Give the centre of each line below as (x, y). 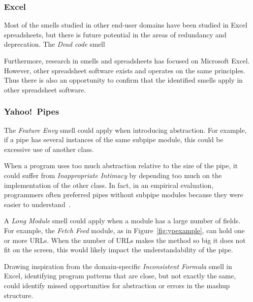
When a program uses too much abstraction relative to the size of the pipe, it (121, 166)
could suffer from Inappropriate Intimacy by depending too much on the (113, 175)
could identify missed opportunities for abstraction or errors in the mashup (117, 285)
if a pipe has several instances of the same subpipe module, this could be (114, 139)
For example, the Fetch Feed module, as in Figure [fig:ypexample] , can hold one (124, 230)
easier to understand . (37, 204)
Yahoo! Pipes (32, 111)
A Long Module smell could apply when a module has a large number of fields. (122, 221)
